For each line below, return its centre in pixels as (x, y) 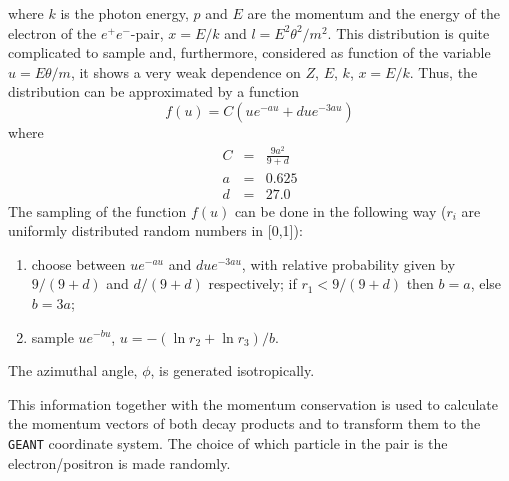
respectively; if (252, 283)
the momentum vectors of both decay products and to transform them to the (244, 423)
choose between (78, 263)
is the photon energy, (124, 13)
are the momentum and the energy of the (373, 13)
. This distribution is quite (408, 32)
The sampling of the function (97, 210)
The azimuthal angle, (73, 370)
